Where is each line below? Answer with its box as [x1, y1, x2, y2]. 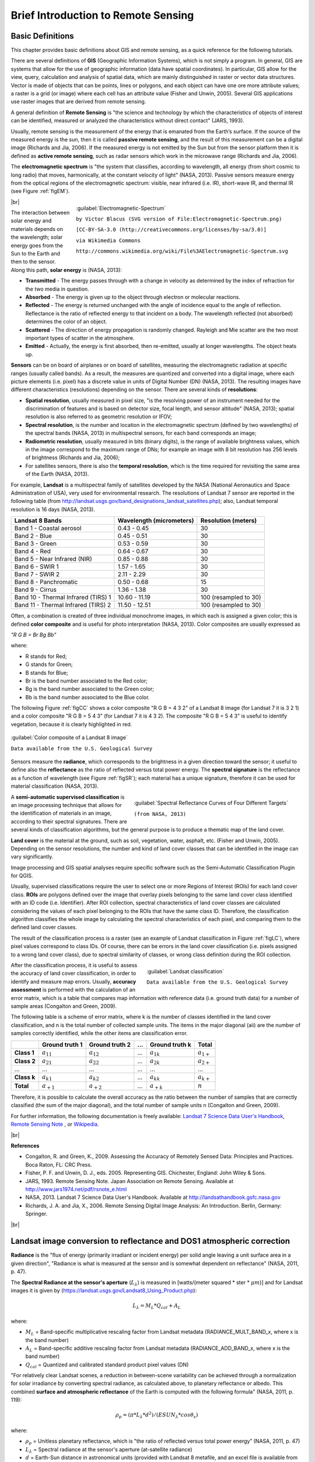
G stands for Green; [25, 661, 73, 668]
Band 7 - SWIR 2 [14, 570, 60, 578]
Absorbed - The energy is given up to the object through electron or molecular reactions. [25, 294, 240, 301]
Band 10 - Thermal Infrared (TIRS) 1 [14, 594, 111, 602]
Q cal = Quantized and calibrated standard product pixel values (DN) [25, 1361, 189, 1370]
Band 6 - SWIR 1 [14, 563, 59, 571]
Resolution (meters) [200, 516, 257, 525]
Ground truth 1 [41, 1040, 83, 1049]
